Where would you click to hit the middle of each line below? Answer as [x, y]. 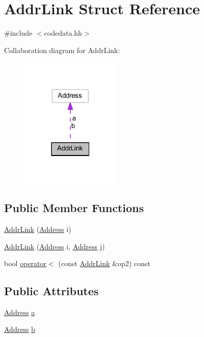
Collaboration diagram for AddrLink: [62, 50]
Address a [20, 312]
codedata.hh [63, 33]
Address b [20, 329]
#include [18, 33]
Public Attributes [52, 291]
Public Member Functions [74, 208]
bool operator [25, 263]
